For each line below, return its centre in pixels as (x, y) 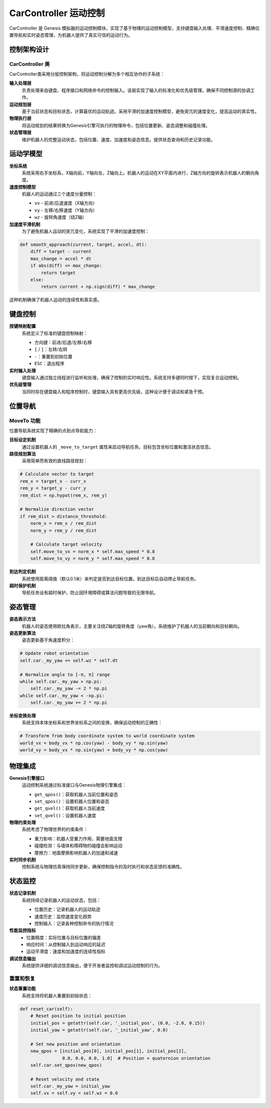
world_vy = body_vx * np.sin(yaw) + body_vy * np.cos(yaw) (94, 750)
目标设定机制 (23, 440)
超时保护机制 (23, 586)
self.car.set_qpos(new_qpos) (66, 1065)
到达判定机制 (23, 572)
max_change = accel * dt (61, 258)
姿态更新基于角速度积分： (48, 640)
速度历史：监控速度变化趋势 (63, 916)
